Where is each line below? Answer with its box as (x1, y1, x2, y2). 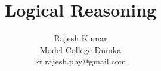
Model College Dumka (39, 43, 122, 56)
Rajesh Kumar (54, 32, 107, 44)
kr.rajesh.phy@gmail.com (35, 55, 126, 67)
